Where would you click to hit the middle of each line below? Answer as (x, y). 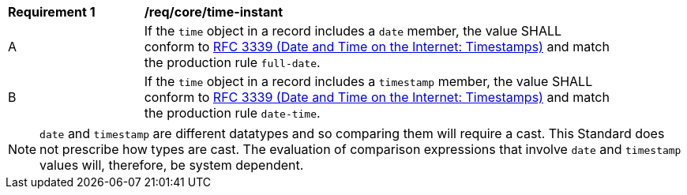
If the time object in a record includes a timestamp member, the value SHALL (368, 81)
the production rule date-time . (232, 113)
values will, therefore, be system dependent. (172, 165)
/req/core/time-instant (214, 12)
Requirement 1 (52, 12)
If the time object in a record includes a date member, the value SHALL (353, 31)
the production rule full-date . (232, 62)
